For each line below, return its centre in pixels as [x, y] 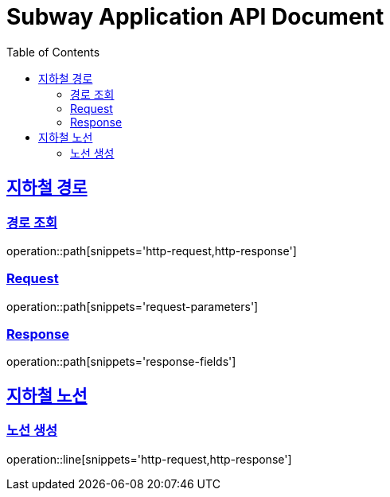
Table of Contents [53, 52]
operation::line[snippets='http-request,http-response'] [149, 459]
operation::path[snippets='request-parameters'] [133, 306]
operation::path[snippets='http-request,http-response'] [152, 250]
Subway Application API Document [195, 17]
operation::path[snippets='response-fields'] [121, 362]
